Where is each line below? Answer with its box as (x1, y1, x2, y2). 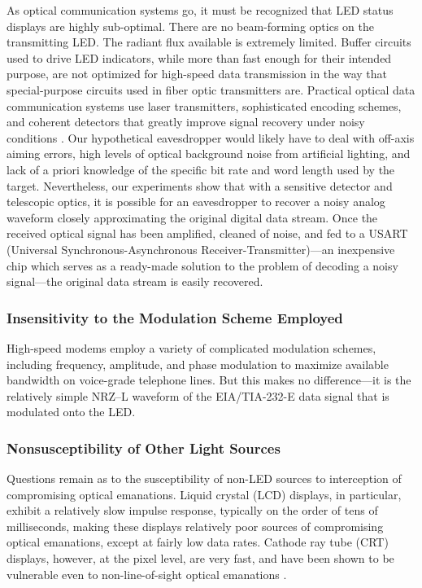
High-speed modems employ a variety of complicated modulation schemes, (7, 339, 376, 356)
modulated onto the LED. (7, 403, 136, 420)
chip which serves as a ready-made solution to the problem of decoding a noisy (7, 257, 398, 274)
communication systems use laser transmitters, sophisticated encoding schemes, (7, 97, 402, 114)
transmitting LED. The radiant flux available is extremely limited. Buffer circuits (7, 33, 411, 50)
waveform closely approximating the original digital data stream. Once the (7, 208, 378, 226)
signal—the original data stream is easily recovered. (7, 273, 263, 290)
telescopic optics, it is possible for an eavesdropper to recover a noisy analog (7, 193, 385, 210)
